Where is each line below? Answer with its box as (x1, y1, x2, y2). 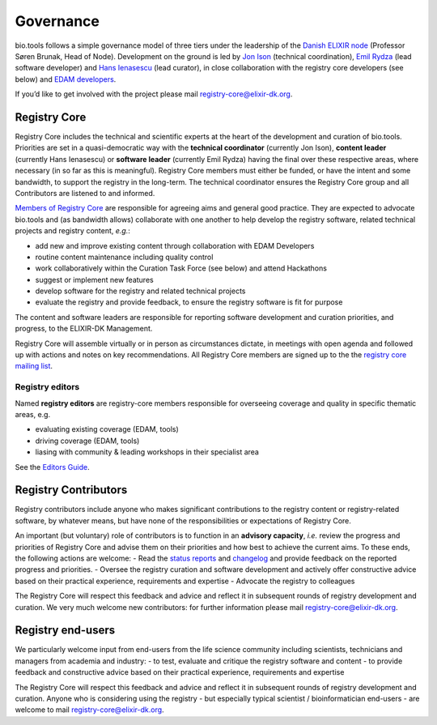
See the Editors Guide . (15, 462, 90, 471)
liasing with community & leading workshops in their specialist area (35, 447, 259, 457)
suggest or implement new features (35, 275, 154, 284)
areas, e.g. (15, 409, 51, 419)
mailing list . (15, 361, 53, 371)
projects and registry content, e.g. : (15, 226, 131, 236)
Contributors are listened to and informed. (15, 188, 155, 198)
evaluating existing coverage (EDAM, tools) (35, 424, 180, 434)
